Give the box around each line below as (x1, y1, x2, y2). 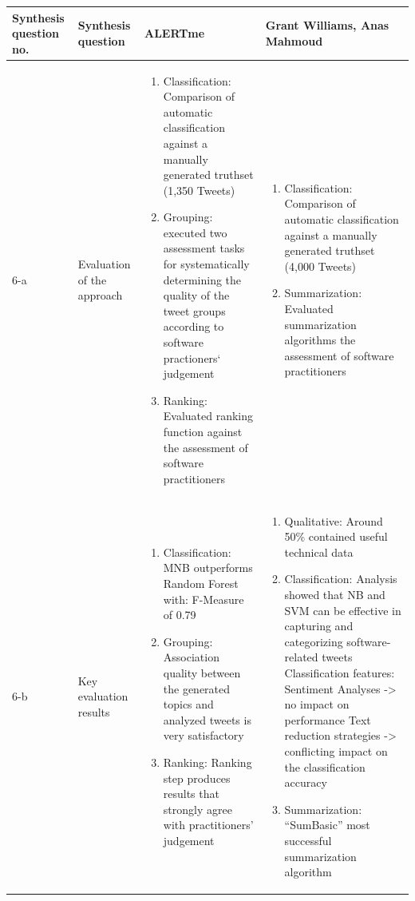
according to (163, 318, 224, 335)
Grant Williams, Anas (265, 17, 389, 34)
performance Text (284, 711, 371, 728)
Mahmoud (265, 32, 323, 49)
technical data (284, 543, 354, 560)
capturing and (284, 617, 354, 634)
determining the (163, 271, 242, 288)
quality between (163, 664, 241, 681)
